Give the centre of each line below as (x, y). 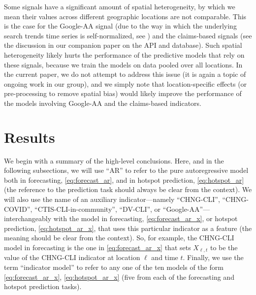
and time (165, 257)
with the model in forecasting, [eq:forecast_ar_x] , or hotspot (145, 218)
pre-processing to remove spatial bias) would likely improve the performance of (123, 93)
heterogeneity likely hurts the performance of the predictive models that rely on (124, 54)
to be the (224, 247)
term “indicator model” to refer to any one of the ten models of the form (114, 267)
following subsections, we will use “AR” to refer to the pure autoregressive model (126, 170)
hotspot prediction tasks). (43, 286)
